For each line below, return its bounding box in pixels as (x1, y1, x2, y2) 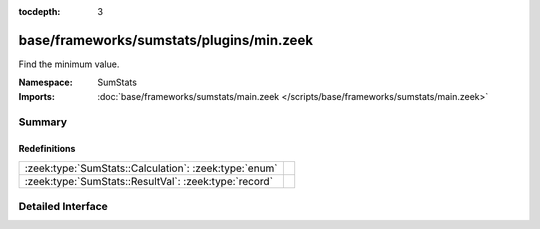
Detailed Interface (18, 200, 109, 214)
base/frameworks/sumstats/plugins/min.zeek (18, 31, 314, 49)
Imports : (18, 90, 55, 102)
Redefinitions (18, 143, 76, 155)
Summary (18, 115, 68, 129)
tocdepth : (18, 6, 61, 17)
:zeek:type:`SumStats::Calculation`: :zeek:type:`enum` (24, 161, 279, 175)
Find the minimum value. (18, 58, 120, 70)
